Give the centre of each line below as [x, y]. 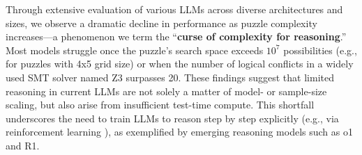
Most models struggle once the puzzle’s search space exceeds [135, 50]
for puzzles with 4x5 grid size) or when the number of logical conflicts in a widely [180, 64]
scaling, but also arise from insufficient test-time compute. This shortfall [160, 105]
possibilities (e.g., [320, 50]
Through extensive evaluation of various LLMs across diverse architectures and [174, 9]
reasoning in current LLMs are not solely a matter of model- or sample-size [166, 91]
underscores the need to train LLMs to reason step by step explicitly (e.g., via [172, 118]
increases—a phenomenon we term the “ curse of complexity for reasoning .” [176, 36]
